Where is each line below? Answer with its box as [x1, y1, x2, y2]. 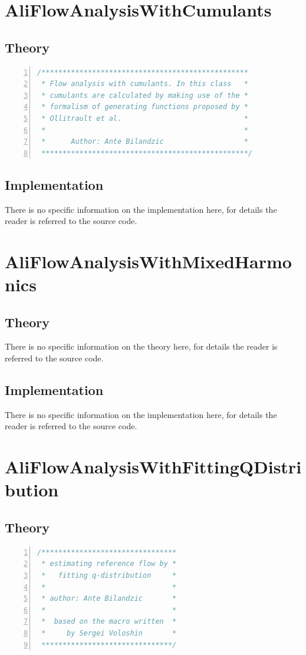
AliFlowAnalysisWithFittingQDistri [5, 455, 302, 479]
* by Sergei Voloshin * [41, 628, 177, 637]
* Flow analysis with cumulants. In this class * [41, 80, 248, 88]
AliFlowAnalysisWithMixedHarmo [5, 249, 292, 273]
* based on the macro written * [41, 617, 177, 626]
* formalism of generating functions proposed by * [41, 103, 248, 111]
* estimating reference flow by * [41, 559, 177, 568]
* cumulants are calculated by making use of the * [41, 91, 248, 100]
